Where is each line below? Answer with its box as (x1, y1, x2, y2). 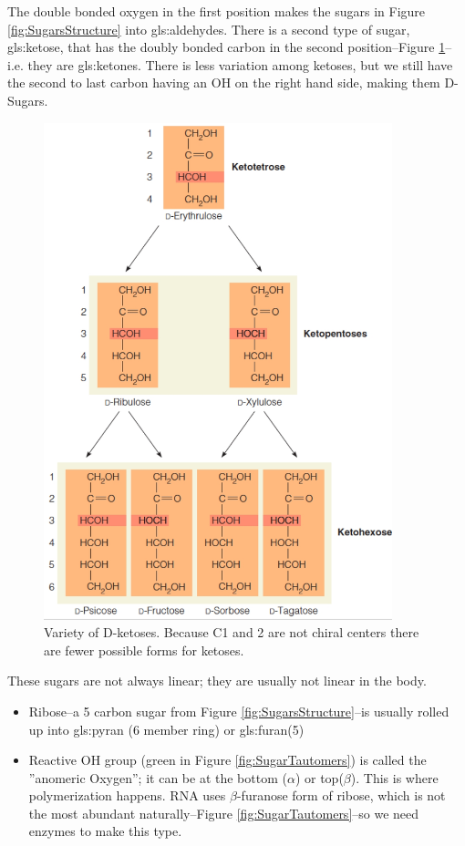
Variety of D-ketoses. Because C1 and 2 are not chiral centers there (44, 623, 419, 642)
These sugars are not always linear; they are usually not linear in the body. (7, 671, 427, 690)
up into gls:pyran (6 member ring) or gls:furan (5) (28, 719, 305, 738)
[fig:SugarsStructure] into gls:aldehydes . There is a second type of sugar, (7, 19, 410, 38)
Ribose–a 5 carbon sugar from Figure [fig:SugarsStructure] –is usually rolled (28, 701, 449, 720)
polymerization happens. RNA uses (28, 786, 226, 805)
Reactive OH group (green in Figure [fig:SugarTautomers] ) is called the (28, 750, 427, 769)
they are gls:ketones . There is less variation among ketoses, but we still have (27, 55, 453, 74)
